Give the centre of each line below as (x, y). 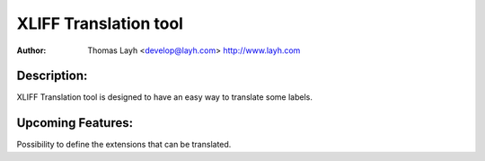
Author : (31, 50)
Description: (52, 76)
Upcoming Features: (75, 123)
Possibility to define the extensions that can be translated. (124, 145)
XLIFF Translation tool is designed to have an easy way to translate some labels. (165, 97)
